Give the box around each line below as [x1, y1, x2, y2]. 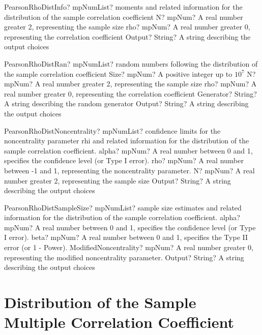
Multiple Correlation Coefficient [4, 312, 234, 332]
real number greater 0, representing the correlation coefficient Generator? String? [4, 88, 257, 99]
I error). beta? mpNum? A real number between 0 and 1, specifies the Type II [4, 232, 248, 242]
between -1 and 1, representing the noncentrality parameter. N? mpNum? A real [4, 165, 255, 175]
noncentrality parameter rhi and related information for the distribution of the [4, 135, 249, 146]
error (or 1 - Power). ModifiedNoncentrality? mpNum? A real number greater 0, [4, 242, 253, 253]
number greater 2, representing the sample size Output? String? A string [4, 175, 231, 186]
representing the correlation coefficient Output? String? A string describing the [4, 31, 251, 42]
